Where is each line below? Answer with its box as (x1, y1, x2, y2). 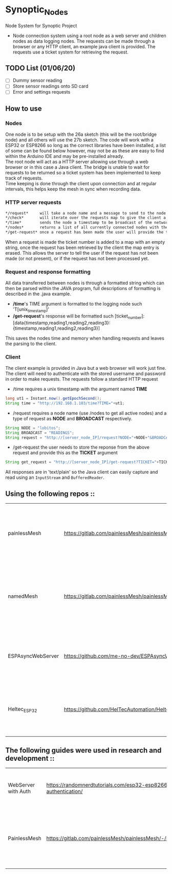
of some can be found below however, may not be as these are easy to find (5, 148, 164, 154)
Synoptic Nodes (5, 4, 68, 17)
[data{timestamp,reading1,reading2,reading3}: (12, 319, 111, 326)
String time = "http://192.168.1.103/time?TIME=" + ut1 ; (5, 400, 125, 406)
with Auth (8, 788, 31, 795)
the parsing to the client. (5, 341, 57, 347)
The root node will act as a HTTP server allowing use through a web (5, 158, 148, 165)
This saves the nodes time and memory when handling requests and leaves (5, 335, 165, 341)
